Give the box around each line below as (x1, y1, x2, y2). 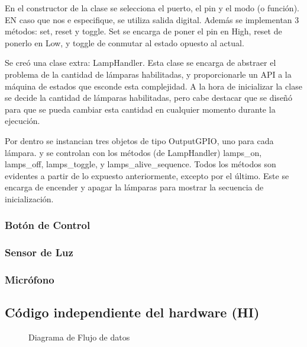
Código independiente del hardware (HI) (5, 303, 260, 321)
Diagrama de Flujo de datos (28, 331, 130, 343)
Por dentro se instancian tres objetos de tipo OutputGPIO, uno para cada (5, 134, 274, 147)
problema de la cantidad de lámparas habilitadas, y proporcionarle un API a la (5, 68, 292, 80)
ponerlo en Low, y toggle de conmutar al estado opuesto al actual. (5, 36, 244, 49)
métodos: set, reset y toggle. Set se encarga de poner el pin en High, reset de (5, 25, 282, 37)
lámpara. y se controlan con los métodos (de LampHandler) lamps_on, (5, 146, 262, 158)
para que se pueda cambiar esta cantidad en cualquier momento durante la (5, 103, 276, 115)
